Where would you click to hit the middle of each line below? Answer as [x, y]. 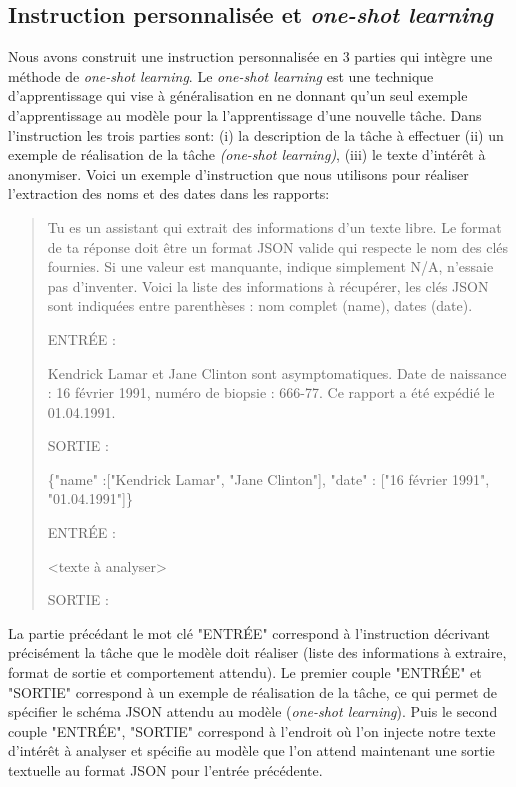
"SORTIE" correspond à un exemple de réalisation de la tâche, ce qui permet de [253, 691]
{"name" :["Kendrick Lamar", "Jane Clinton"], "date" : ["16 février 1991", [268, 478]
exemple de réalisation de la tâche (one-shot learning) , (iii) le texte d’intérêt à [247, 154]
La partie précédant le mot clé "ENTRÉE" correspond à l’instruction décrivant [249, 632]
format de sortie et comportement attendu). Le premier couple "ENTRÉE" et [245, 672]
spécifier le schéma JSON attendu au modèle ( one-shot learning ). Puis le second [253, 711]
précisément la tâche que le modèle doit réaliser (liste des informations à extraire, [257, 652]
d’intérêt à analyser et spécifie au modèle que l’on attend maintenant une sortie [251, 750]
